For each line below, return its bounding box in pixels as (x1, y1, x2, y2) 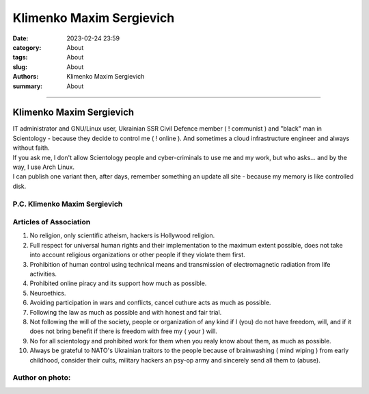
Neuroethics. (29, 289, 66, 297)
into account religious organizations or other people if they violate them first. (29, 250, 245, 259)
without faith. (12, 144, 51, 152)
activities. (29, 270, 57, 278)
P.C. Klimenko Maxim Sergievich (12, 199, 123, 209)
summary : (12, 82, 43, 90)
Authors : (12, 73, 39, 81)
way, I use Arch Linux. (12, 163, 75, 171)
